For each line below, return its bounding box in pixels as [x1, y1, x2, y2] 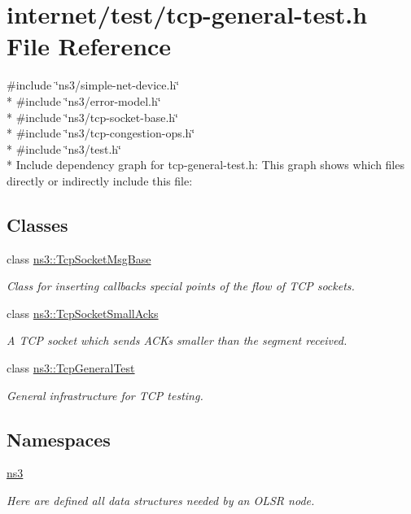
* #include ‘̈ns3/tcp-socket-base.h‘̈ [7, 108, 179, 125]
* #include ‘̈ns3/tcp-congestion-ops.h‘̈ [7, 124, 195, 142]
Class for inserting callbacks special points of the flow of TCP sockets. [7, 277, 355, 294]
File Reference [7, 29, 172, 63]
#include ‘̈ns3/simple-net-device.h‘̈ [7, 76, 180, 94]
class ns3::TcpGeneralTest [7, 359, 135, 377]
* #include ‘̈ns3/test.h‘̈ [7, 140, 121, 157]
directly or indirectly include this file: [7, 172, 193, 189]
